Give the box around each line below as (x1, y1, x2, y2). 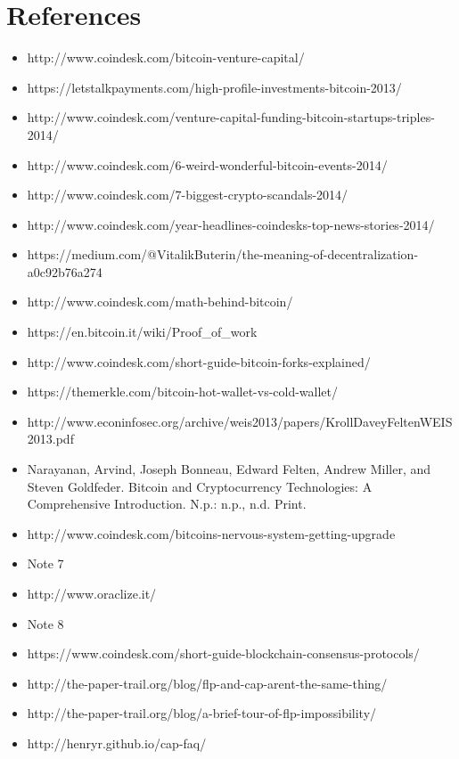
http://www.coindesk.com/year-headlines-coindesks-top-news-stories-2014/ (27, 215, 435, 233)
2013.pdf (27, 429, 74, 448)
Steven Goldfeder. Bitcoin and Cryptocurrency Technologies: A (27, 477, 373, 495)
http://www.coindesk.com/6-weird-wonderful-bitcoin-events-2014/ (27, 155, 388, 174)
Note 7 (27, 554, 64, 573)
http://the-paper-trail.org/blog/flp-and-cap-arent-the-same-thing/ (27, 673, 388, 692)
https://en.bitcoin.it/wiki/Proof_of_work (27, 322, 258, 341)
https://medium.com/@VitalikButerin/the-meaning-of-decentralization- (27, 245, 419, 264)
